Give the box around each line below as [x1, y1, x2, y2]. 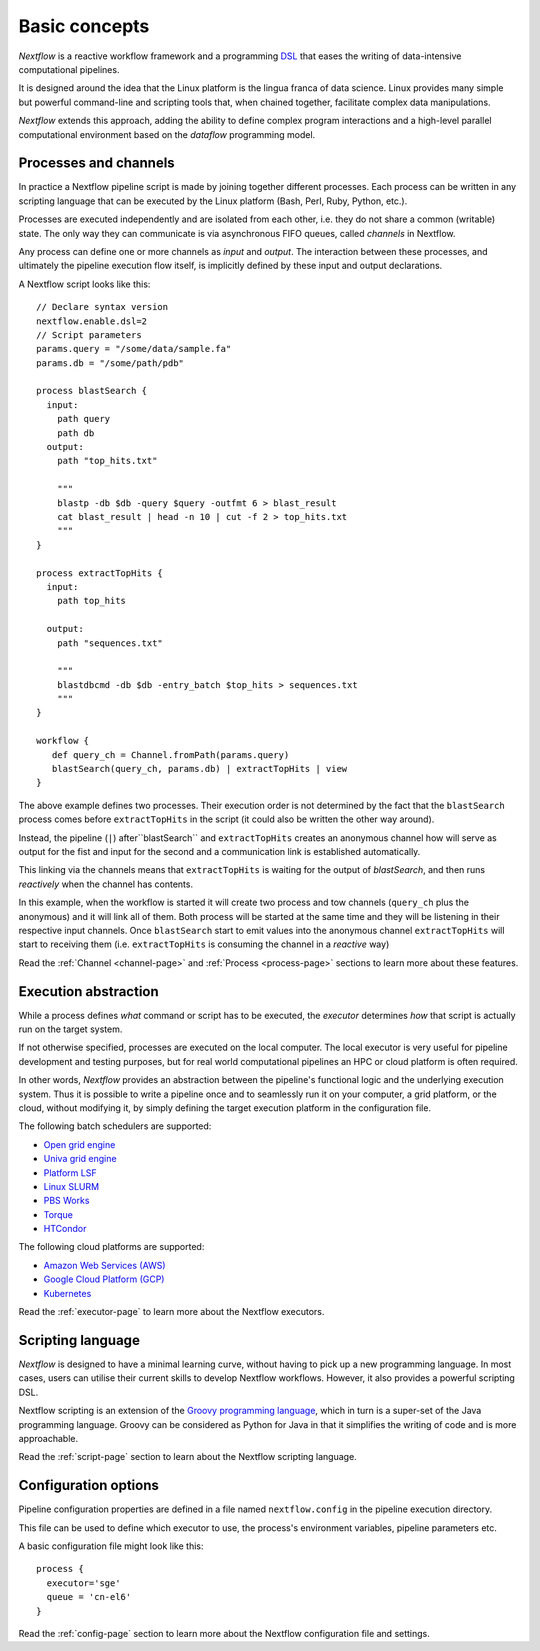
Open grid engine [43, 1138, 116, 1150]
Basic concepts [18, 15, 150, 37]
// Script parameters [36, 329, 142, 340]
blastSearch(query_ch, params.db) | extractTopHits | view [51, 763, 348, 775]
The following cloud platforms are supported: [18, 1241, 205, 1253]
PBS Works [43, 1195, 90, 1207]
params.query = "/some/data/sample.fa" [36, 343, 232, 355]
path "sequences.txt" [56, 637, 164, 649]
